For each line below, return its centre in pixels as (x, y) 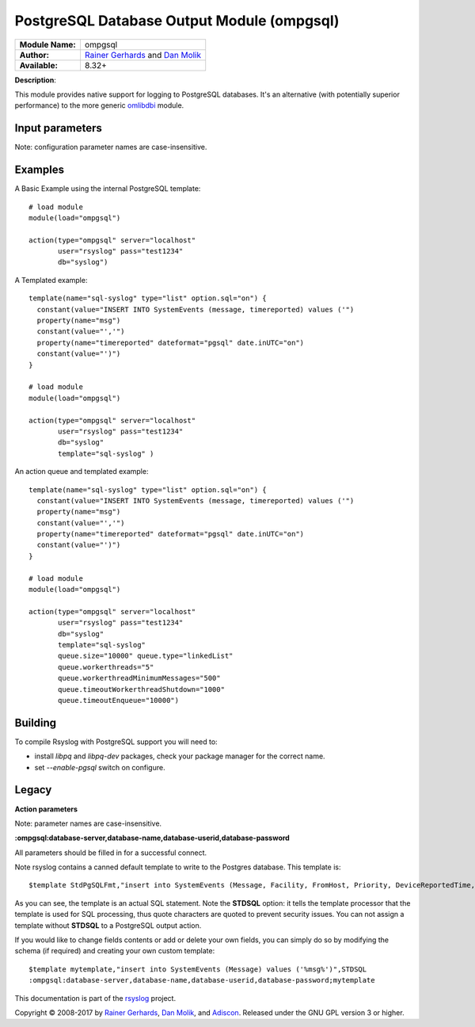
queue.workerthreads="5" (106, 667)
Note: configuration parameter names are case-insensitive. (111, 147)
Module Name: (48, 44)
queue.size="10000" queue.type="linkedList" (146, 656)
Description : (36, 80)
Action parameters (46, 809)
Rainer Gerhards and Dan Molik (143, 55)
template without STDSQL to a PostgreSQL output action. (108, 925)
